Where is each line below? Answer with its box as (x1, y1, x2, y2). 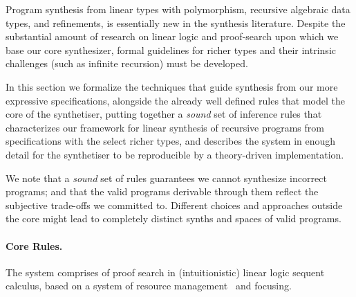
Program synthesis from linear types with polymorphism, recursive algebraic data (6, 2, 350, 16)
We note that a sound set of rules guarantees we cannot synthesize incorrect (6, 170, 327, 185)
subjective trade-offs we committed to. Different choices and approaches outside (6, 197, 343, 212)
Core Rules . (6, 238, 63, 253)
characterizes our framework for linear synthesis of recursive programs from (6, 120, 324, 134)
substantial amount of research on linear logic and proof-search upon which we (6, 29, 339, 44)
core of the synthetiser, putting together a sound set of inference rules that (6, 107, 322, 121)
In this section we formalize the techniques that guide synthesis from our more (6, 79, 338, 93)
